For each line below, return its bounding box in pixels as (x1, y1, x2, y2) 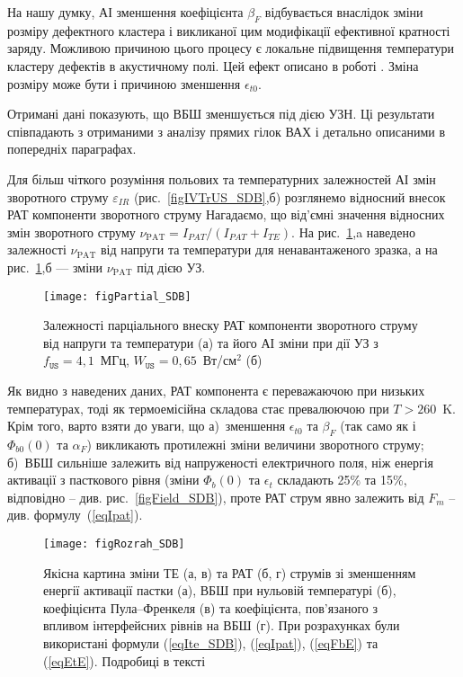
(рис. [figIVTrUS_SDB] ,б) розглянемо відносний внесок (133, 187, 446, 206)
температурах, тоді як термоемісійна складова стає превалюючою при (7, 398, 389, 417)
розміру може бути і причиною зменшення (7, 74, 241, 93)
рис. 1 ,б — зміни (7, 257, 103, 276)
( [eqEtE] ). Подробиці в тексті (43, 651, 206, 670)
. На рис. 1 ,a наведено (291, 222, 415, 241)
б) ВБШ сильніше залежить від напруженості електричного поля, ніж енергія (7, 452, 433, 471)
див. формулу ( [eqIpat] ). (7, 505, 143, 524)
